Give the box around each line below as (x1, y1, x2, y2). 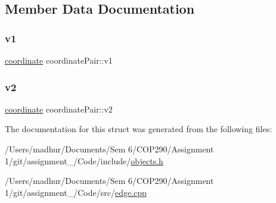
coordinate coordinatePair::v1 (5, 54, 113, 66)
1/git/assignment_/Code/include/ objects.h (5, 154, 163, 167)
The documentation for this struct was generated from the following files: (5, 123, 272, 135)
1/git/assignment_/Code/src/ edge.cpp (5, 186, 147, 198)
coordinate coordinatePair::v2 (5, 102, 113, 115)
